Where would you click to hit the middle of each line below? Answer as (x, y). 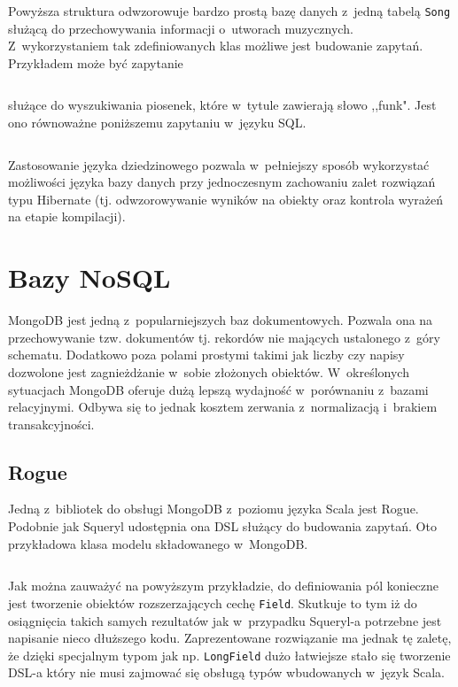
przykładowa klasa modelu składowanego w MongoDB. (158, 543)
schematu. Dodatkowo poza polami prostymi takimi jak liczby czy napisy (206, 355)
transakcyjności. (51, 424)
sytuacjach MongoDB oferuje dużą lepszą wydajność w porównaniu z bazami (218, 389)
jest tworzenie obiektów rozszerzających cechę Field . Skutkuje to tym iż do (213, 602)
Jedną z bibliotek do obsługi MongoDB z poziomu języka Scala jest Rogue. (213, 509)
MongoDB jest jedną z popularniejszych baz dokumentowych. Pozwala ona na (221, 320)
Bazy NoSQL (89, 278)
